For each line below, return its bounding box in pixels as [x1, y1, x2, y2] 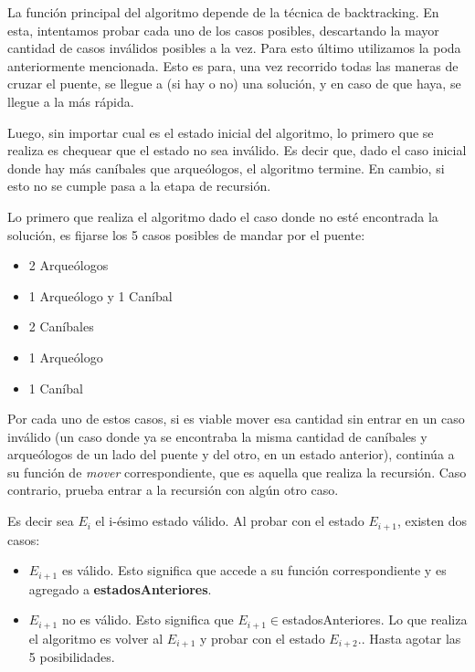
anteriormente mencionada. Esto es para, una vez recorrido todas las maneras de [7, 56, 459, 75]
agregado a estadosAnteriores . [28, 579, 212, 598]
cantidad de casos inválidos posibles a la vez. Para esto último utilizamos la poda [7, 38, 461, 58]
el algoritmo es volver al [28, 628, 164, 647]
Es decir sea [7, 511, 74, 530]
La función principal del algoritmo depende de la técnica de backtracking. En [7, 3, 439, 21]
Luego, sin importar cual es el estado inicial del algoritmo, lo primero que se [7, 122, 434, 142]
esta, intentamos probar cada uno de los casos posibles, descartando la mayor [7, 20, 439, 39]
